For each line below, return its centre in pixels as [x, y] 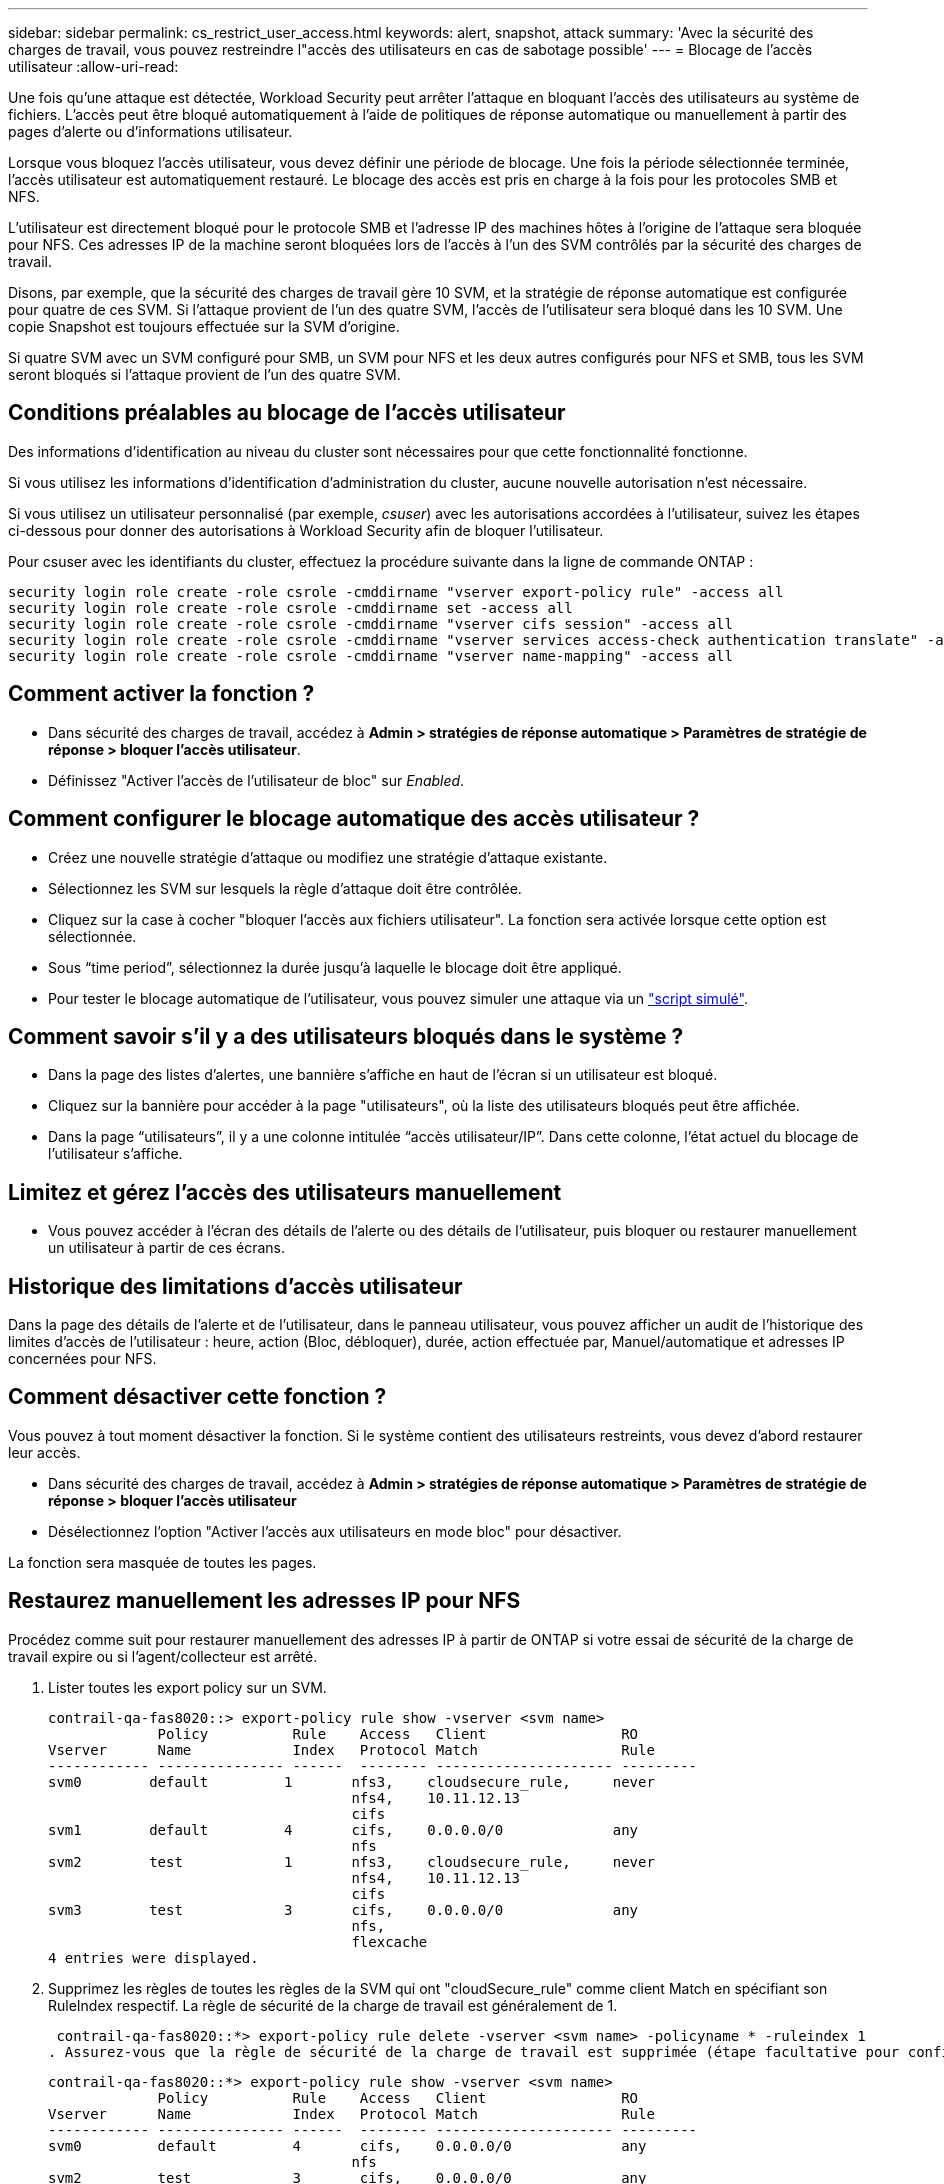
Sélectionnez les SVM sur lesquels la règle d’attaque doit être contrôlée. [285, 888]
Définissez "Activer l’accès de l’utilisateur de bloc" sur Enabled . [256, 780]
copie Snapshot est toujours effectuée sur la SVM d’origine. [204, 326]
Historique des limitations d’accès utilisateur [235, 1286]
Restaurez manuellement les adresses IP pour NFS [264, 1601]
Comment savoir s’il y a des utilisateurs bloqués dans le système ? [346, 1036]
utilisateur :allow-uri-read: [93, 66]
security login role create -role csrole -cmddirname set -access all [290, 607]
